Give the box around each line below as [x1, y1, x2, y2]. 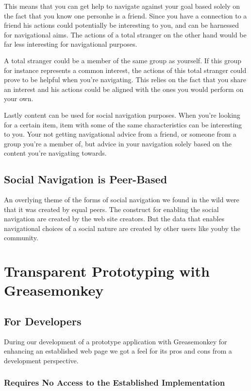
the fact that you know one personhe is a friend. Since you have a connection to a [4, 10, 247, 20]
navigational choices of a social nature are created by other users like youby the [4, 223, 240, 233]
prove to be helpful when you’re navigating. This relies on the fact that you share [4, 74, 246, 85]
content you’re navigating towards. [4, 148, 107, 158]
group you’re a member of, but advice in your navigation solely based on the [4, 138, 232, 148]
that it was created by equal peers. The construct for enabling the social [4, 204, 219, 214]
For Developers [4, 314, 82, 329]
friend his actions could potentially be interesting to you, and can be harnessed [4, 20, 239, 30]
